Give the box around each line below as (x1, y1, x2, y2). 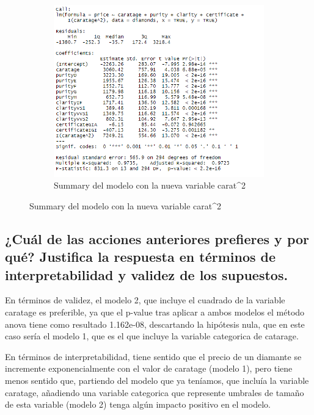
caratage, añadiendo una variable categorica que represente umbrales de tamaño (5, 386, 304, 399)
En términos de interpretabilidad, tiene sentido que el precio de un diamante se (5, 350, 302, 363)
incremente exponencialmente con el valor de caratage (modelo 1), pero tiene (5, 362, 293, 375)
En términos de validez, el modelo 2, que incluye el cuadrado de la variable (5, 294, 285, 306)
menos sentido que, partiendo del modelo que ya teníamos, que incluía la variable (5, 374, 309, 386)
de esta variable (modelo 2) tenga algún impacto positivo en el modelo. (5, 398, 271, 411)
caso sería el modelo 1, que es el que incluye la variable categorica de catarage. (5, 330, 299, 342)
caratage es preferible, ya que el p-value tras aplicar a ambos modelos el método (5, 306, 305, 319)
